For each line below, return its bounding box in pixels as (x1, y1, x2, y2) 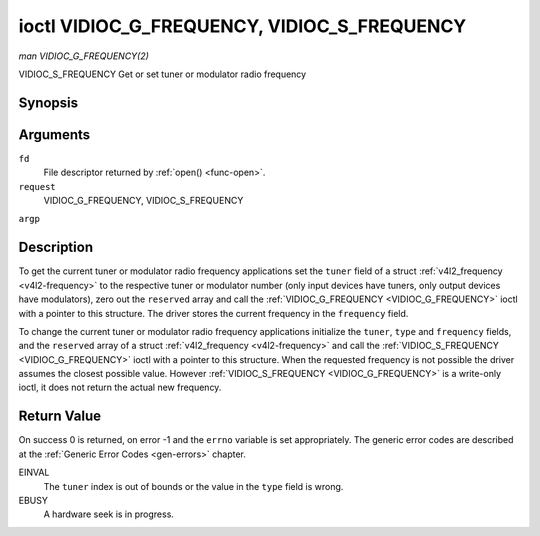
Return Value (18, 408, 102, 425)
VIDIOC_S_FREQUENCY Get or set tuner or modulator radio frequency (18, 68, 307, 80)
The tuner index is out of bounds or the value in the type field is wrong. (43, 480, 344, 492)
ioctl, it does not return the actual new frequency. (18, 381, 222, 394)
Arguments (18, 126, 91, 143)
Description (18, 239, 94, 256)
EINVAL (18, 466, 50, 479)
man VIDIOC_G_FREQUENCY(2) (18, 50, 150, 62)
